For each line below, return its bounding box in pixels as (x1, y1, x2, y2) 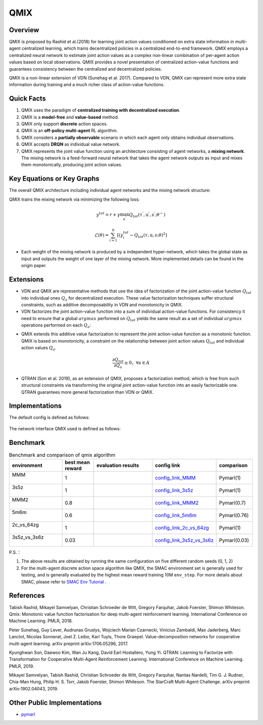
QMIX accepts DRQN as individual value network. (21, 141, 121, 147)
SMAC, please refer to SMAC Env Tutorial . (21, 579, 107, 585)
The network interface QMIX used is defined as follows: (9, 425, 121, 431)
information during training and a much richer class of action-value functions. (9, 82, 165, 88)
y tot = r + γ (96, 211, 120, 217)
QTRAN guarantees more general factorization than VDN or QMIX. (21, 389, 154, 395)
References (9, 591, 45, 600)
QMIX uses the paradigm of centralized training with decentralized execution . (21, 107, 180, 113)
